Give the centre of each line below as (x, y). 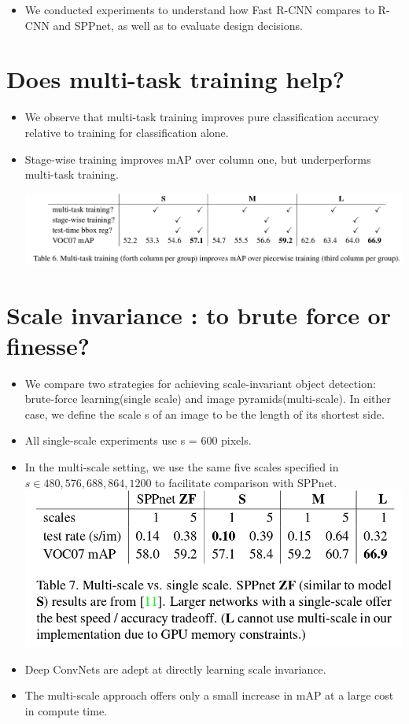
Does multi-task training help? (175, 79)
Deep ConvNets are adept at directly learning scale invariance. (175, 669)
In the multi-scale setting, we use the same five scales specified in (182, 467)
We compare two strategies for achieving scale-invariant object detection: (200, 383)
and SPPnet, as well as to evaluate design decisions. (178, 25)
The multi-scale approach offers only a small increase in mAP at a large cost (209, 695)
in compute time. (66, 711)
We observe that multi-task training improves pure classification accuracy (202, 117)
